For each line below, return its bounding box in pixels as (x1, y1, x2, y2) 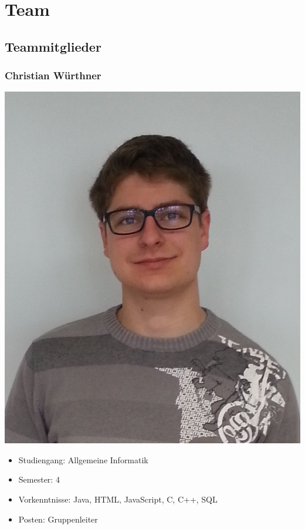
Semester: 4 (18, 473, 60, 486)
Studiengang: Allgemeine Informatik (18, 453, 148, 466)
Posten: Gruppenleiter (18, 513, 98, 525)
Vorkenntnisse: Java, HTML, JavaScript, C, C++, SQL (18, 493, 218, 505)
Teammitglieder (5, 37, 101, 55)
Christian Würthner (5, 68, 101, 83)
